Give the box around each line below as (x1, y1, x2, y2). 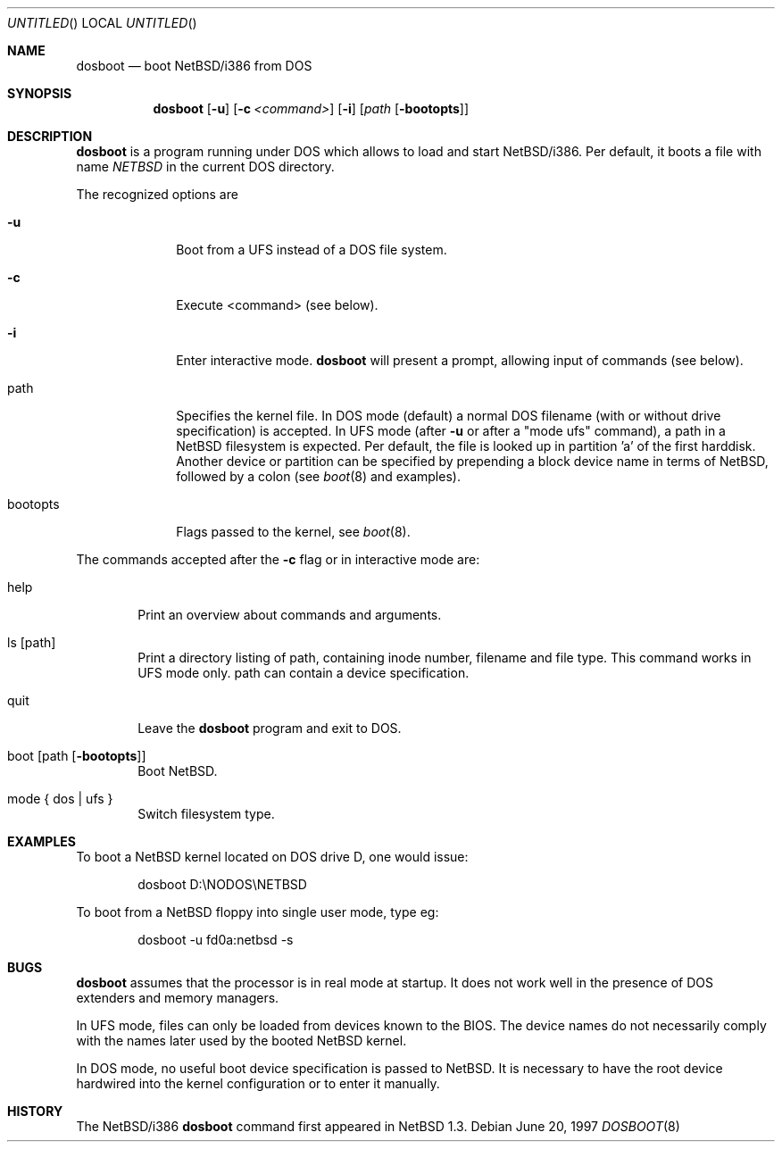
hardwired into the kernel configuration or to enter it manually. (76, 1076, 440, 1091)
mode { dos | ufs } (7, 791, 113, 806)
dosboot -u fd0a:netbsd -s (137, 932, 294, 947)
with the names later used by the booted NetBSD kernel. (76, 1033, 407, 1048)
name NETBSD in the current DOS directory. (76, 159, 335, 174)
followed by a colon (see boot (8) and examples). (176, 469, 461, 484)
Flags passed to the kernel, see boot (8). (176, 524, 411, 539)
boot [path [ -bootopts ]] (7, 748, 146, 763)
